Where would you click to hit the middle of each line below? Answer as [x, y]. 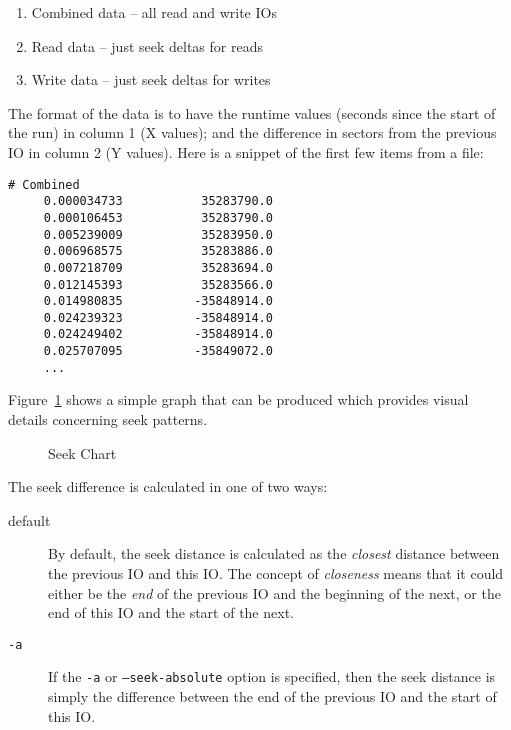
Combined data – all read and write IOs [154, 12]
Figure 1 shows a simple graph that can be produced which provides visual [238, 399]
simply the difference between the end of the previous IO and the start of [272, 696]
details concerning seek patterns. [108, 419]
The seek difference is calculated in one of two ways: [168, 486]
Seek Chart [82, 452]
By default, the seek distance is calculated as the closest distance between [274, 553]
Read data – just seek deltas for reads [147, 45]
